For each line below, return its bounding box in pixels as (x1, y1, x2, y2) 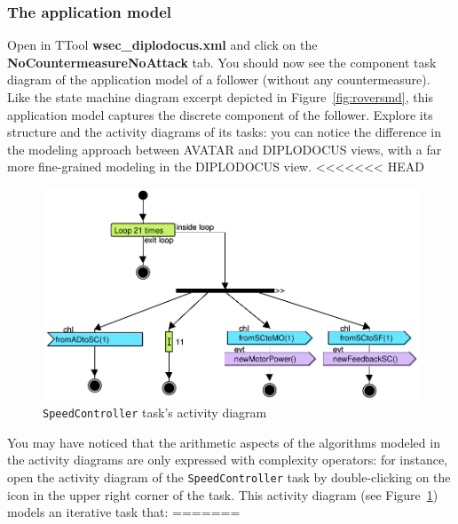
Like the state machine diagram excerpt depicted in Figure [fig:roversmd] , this (7, 88, 433, 106)
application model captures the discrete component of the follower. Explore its (7, 105, 433, 123)
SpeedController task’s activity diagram (43, 403, 267, 422)
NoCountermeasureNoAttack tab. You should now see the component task (7, 52, 437, 71)
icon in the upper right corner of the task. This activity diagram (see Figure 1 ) (7, 485, 438, 504)
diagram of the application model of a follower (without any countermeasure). (7, 70, 430, 89)
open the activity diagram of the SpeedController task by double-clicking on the (7, 467, 451, 486)
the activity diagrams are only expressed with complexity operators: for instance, (7, 450, 448, 469)
